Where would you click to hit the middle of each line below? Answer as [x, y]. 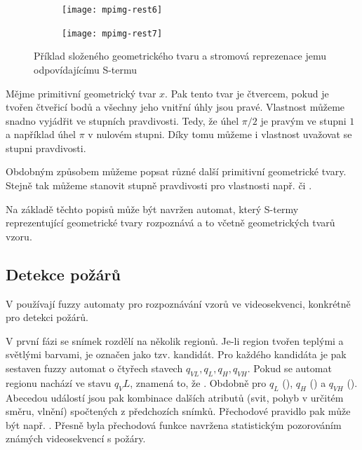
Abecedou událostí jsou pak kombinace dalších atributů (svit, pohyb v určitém [175, 397]
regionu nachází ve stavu [59, 382]
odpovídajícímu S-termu [86, 69]
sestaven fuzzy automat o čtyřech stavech [94, 368]
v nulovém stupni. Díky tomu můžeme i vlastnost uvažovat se [220, 134]
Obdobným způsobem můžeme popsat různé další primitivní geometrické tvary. [176, 171]
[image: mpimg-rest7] [112, 33]
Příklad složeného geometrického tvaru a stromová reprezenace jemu [180, 56]
